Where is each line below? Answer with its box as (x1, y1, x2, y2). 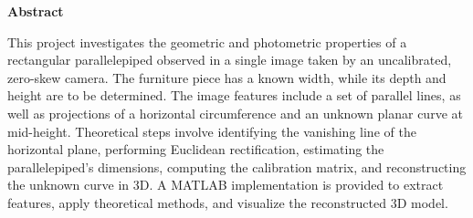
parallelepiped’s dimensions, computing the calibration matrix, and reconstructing (7, 157, 467, 176)
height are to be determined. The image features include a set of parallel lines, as (7, 86, 461, 105)
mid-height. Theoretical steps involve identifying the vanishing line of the (7, 121, 416, 140)
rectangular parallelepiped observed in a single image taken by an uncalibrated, (7, 50, 452, 69)
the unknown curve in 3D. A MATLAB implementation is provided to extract (7, 175, 444, 194)
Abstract (7, 2, 64, 20)
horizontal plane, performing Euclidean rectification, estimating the (7, 140, 384, 159)
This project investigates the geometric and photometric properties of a (7, 32, 407, 51)
